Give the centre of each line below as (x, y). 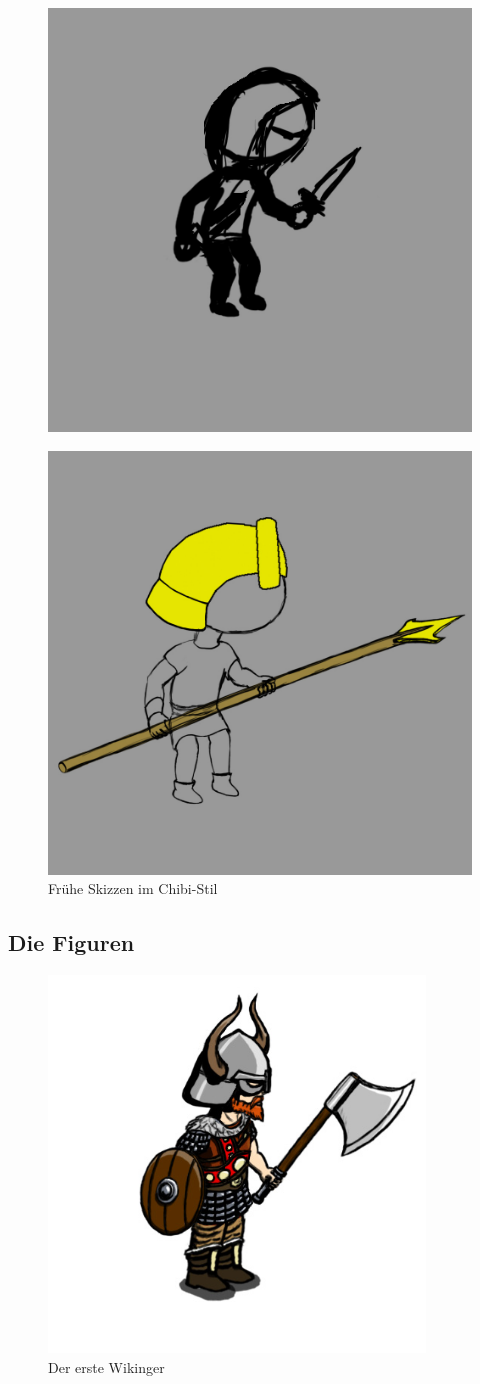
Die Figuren (71, 942)
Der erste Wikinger (106, 1366)
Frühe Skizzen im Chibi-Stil (133, 888)
